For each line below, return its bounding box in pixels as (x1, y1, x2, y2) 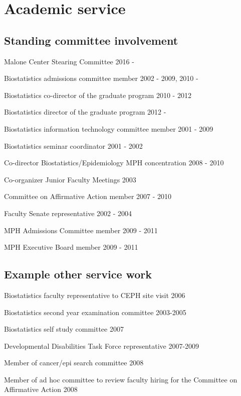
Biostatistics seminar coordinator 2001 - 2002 (4, 140, 143, 151)
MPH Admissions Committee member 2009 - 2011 (4, 225, 158, 235)
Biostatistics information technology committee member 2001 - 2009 (4, 123, 213, 134)
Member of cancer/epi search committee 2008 (4, 357, 144, 368)
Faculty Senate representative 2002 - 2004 (4, 208, 132, 218)
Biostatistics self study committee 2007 (4, 324, 124, 334)
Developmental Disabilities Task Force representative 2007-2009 (4, 340, 199, 351)
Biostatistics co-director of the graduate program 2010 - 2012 (4, 89, 191, 100)
